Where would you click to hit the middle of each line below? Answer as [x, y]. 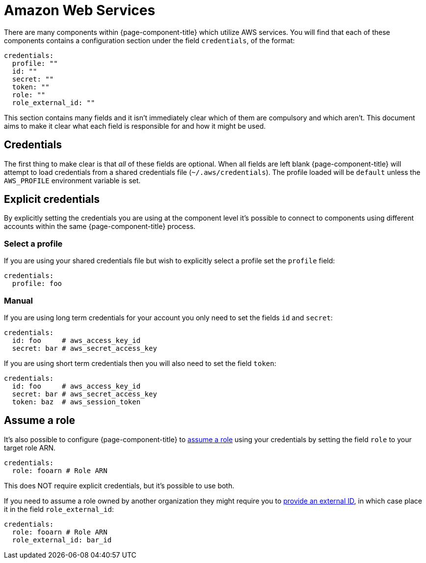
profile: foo [37, 284]
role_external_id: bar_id [62, 540]
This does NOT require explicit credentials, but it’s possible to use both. [119, 485]
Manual [19, 300]
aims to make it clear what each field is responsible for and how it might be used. [135, 126]
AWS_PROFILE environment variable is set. [72, 180]
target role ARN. [30, 448]
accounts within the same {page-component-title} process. [100, 226]
